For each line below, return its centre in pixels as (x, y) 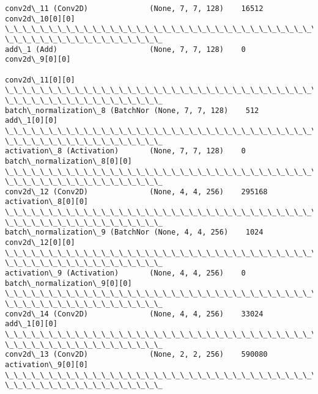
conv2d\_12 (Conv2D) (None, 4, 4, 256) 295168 (136, 192)
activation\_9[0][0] (47, 364)
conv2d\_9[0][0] (38, 60)
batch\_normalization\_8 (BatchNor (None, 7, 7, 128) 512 (132, 110)
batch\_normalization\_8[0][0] (68, 161)
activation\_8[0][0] (47, 202)
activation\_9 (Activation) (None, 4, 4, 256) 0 (125, 273)
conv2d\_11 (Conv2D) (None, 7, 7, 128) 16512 (134, 9)
